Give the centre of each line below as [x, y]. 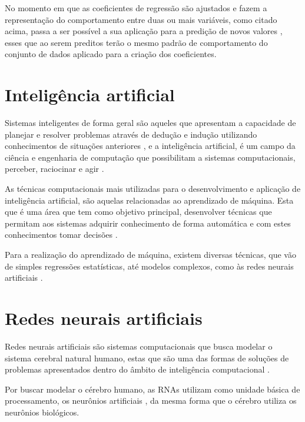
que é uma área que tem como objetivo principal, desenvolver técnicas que [138, 212]
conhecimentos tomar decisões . [61, 235]
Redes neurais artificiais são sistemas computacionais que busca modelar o [139, 346]
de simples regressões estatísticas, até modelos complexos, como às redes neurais [149, 266]
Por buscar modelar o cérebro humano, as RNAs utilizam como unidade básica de [152, 389]
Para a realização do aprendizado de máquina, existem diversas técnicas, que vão [150, 255]
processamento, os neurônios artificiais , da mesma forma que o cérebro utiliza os [151, 401]
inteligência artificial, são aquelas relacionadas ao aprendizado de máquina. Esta [149, 200]
